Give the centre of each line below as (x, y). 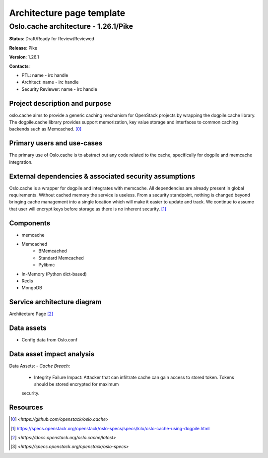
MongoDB (32, 288)
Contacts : (20, 66)
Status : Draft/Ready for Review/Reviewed (52, 39)
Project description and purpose (60, 103)
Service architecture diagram (55, 302)
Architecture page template (67, 13)
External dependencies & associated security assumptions (102, 176)
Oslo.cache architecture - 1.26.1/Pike (71, 26)
